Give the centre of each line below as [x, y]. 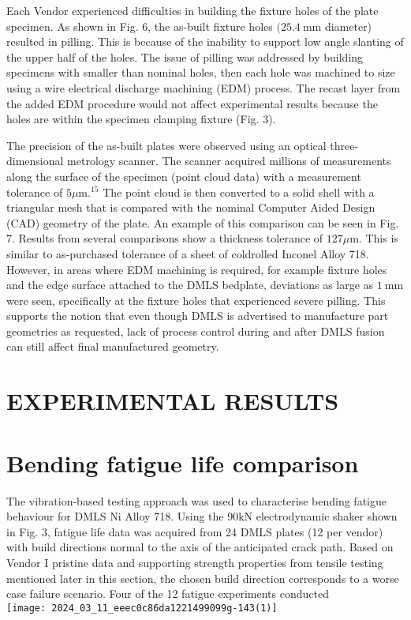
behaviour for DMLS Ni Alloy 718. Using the [115, 516]
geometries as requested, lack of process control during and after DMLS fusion [196, 331]
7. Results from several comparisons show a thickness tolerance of [165, 238]
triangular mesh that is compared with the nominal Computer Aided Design [191, 207]
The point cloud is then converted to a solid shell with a [239, 192]
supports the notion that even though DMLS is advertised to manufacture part [198, 316]
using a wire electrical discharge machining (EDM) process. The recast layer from [204, 87]
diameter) [348, 26]
